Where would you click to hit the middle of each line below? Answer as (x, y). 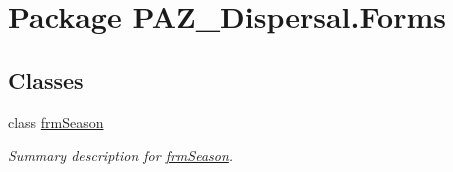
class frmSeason (56, 121)
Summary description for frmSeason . (121, 155)
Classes (46, 79)
